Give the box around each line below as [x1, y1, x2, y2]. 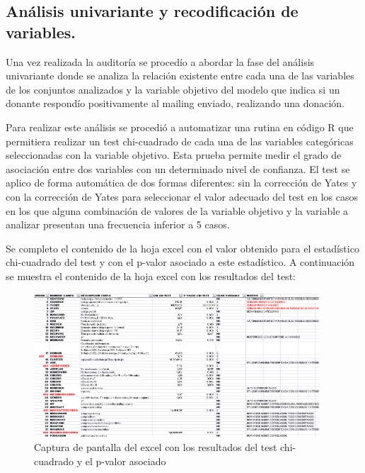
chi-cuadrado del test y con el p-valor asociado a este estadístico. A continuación [6, 255, 355, 269]
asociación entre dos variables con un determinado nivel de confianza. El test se [6, 161, 350, 176]
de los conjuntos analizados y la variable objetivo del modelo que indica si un [6, 82, 340, 96]
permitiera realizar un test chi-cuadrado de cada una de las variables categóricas [6, 133, 354, 148]
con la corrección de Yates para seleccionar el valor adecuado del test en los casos [6, 189, 358, 204]
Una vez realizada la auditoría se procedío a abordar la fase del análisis [6, 54, 315, 69]
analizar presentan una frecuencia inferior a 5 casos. [6, 217, 230, 232]
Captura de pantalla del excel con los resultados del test [34, 439, 277, 454]
